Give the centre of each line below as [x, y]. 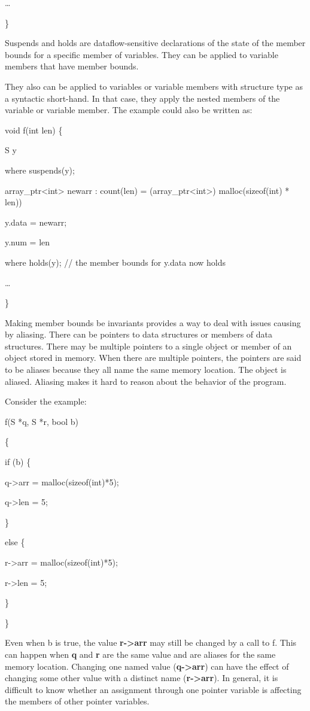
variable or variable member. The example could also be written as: [129, 110]
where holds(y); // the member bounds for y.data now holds [116, 262]
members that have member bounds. [72, 66]
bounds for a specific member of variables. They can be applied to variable [142, 54]
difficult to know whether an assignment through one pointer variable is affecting [153, 689]
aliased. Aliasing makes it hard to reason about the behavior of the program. [146, 381]
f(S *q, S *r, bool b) [42, 421]
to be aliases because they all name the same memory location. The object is [146, 370]
